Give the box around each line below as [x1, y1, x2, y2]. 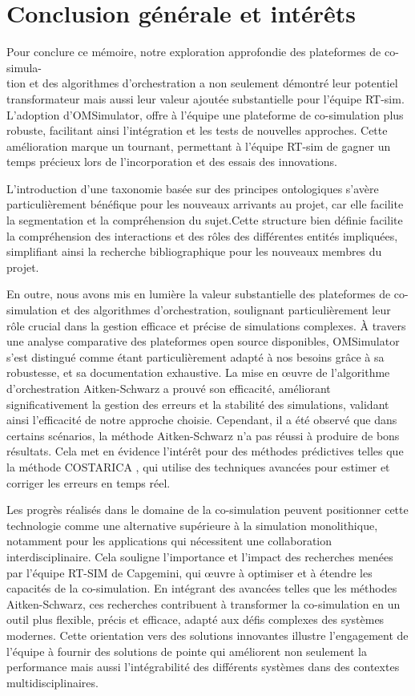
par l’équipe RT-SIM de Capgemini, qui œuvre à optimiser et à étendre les [6, 564, 373, 581]
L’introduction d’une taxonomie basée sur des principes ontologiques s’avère [6, 180, 379, 196]
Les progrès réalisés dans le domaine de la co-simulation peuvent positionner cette [6, 501, 409, 518]
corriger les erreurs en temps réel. [6, 474, 171, 491]
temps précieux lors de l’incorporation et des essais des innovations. [6, 153, 337, 170]
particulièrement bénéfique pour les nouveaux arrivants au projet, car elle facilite [6, 196, 404, 212]
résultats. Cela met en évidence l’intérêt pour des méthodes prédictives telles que [6, 443, 404, 459]
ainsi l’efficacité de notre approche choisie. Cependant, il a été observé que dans [6, 411, 397, 428]
